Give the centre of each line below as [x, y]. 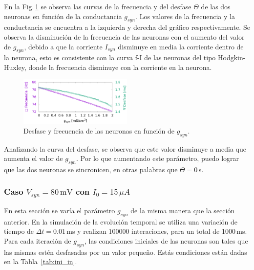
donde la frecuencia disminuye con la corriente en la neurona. [120, 67]
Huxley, [15, 67]
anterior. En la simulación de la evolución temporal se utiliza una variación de [121, 221]
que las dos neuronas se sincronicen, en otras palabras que [91, 169]
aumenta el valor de [33, 158]
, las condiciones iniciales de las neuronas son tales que [166, 240]
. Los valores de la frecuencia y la [185, 16]
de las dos [216, 6]
